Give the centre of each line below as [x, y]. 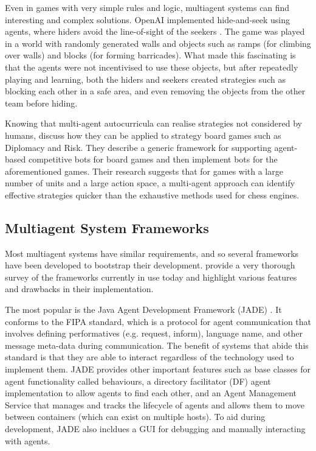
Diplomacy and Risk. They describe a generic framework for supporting [138, 147]
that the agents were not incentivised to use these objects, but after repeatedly [152, 67]
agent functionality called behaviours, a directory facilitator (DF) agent [138, 381]
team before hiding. [41, 103]
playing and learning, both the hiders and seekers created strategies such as [145, 79]
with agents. [28, 440]
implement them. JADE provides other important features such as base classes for [158, 369]
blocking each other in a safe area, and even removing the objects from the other [155, 91]
